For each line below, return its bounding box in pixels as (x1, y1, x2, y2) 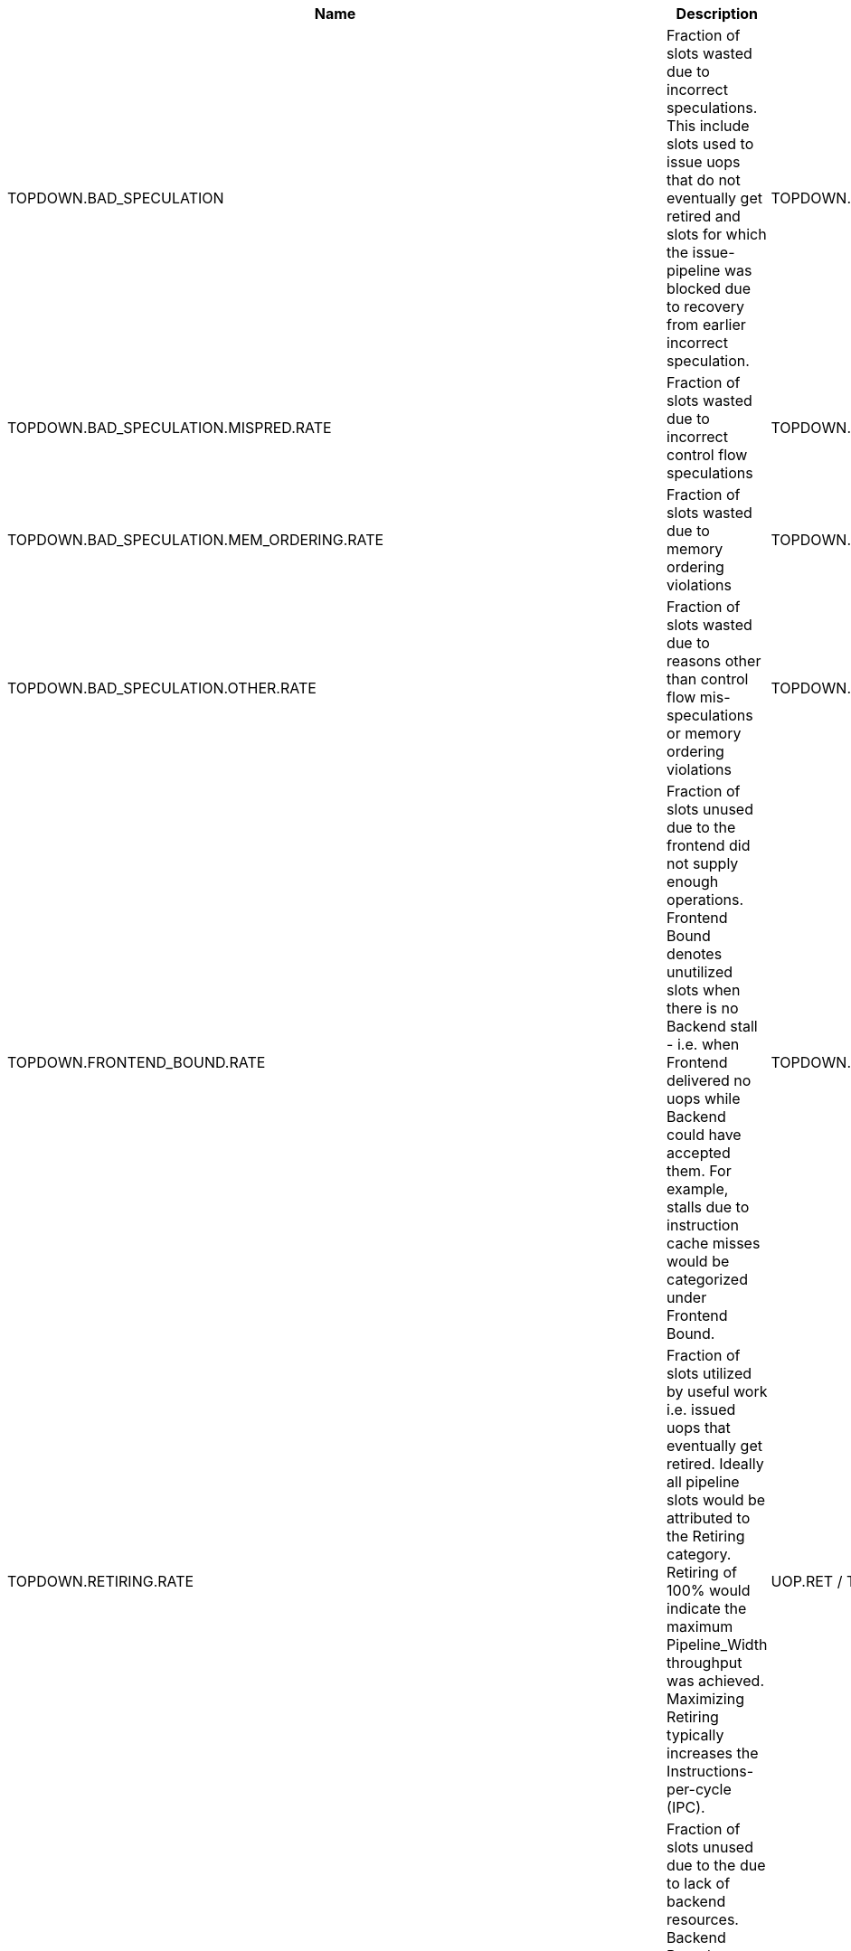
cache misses (667, 1234, 761, 1252)
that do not (667, 171, 741, 189)
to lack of (667, 1874, 731, 1892)
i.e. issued (667, 1400, 736, 1418)
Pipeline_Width (667, 1635, 768, 1654)
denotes (667, 945, 723, 963)
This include (667, 117, 750, 135)
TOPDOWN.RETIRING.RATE (7, 1572, 194, 1590)
